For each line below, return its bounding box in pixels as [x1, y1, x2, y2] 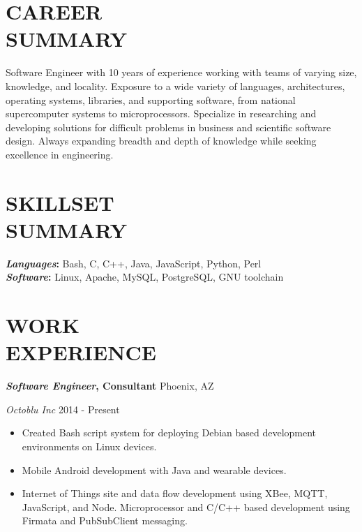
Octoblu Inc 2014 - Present [6, 401, 120, 416]
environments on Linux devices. [22, 439, 157, 454]
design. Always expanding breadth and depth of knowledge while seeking [6, 133, 317, 148]
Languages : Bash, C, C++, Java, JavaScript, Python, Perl [6, 256, 262, 270]
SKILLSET [6, 188, 114, 216]
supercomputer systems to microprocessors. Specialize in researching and [6, 106, 317, 121]
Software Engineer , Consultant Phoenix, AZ [6, 378, 214, 393]
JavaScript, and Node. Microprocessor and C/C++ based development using [22, 499, 350, 514]
